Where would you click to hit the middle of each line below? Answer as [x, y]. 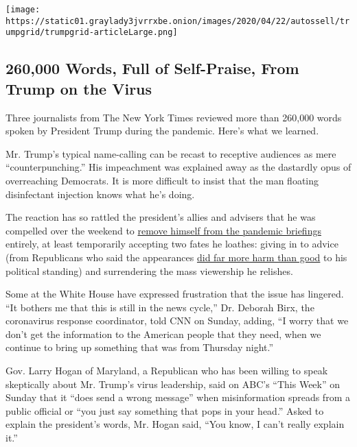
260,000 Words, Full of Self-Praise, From [152, 68]
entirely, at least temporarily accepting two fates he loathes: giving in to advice [172, 244]
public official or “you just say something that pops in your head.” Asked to [165, 410]
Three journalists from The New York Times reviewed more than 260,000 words [174, 117]
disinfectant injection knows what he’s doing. [100, 194]
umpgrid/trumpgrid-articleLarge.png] [92, 33]
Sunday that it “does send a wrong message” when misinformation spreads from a [178, 397]
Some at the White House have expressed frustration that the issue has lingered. [175, 294]
